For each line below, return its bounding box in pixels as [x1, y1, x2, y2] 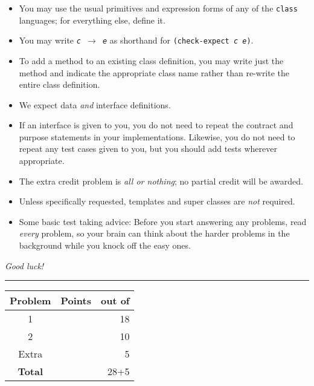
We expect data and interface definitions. [19, 98, 171, 111]
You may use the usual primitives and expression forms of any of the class [19, 2, 298, 14]
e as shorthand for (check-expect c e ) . [102, 34, 254, 47]
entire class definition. [19, 78, 100, 91]
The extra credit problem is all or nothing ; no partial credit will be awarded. [19, 174, 303, 187]
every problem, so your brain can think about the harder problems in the [19, 227, 290, 240]
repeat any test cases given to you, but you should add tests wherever [19, 142, 277, 155]
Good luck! [5, 259, 44, 272]
